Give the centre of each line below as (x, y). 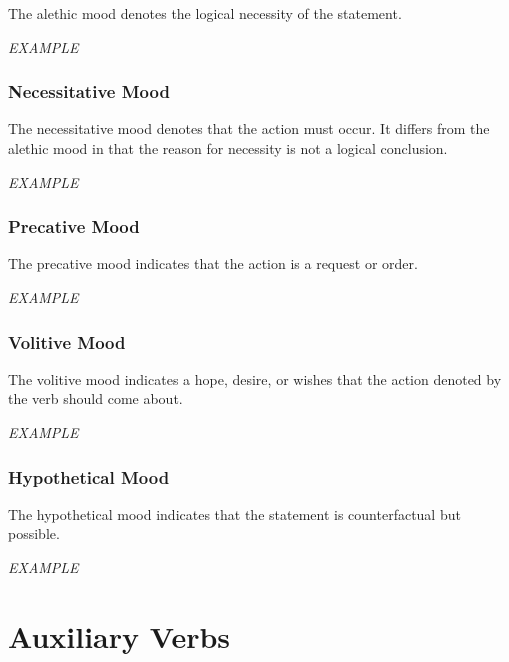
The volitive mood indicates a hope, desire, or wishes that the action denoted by (255, 378)
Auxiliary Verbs (119, 635)
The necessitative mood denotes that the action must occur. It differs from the (249, 128)
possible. (34, 533)
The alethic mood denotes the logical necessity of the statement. (205, 13)
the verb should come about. (95, 398)
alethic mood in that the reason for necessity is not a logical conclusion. (228, 148)
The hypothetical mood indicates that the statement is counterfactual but (234, 513)
